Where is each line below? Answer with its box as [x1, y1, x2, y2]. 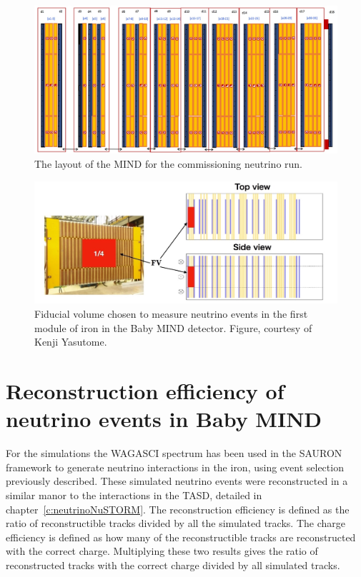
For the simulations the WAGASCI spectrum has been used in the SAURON [6, 446, 342, 461]
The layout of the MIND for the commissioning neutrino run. [34, 156, 302, 171]
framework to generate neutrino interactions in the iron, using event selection [6, 459, 344, 474]
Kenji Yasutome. [34, 334, 107, 349]
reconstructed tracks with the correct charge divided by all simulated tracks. [6, 557, 340, 572]
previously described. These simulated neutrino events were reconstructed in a [6, 473, 348, 488]
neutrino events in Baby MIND [6, 404, 322, 433]
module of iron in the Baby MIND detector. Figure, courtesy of [34, 320, 312, 335]
